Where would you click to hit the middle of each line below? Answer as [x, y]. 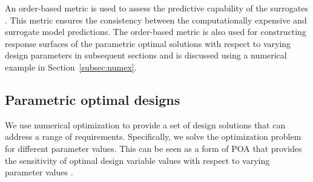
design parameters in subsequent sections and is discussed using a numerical [146, 55]
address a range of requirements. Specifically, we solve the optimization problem [153, 136]
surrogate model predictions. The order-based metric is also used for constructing [156, 32]
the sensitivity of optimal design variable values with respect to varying [137, 160]
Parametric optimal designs [93, 99]
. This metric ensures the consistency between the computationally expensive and [156, 20]
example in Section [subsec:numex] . [71, 67]
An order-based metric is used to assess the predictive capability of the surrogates [156, 8]
